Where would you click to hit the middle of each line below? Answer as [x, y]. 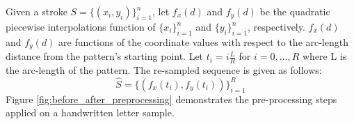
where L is [325, 56]
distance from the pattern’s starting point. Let [105, 56]
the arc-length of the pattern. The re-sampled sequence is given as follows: [164, 70]
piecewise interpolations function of [81, 26]
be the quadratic [295, 11]
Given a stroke [37, 11]
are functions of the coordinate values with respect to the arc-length [203, 41]
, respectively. [276, 26]
